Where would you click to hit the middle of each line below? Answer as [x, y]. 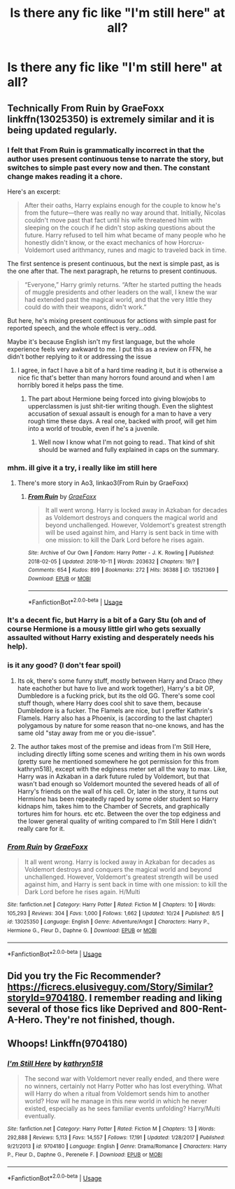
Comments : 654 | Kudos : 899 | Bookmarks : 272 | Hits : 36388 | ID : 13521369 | [123, 570]
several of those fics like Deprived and [93, 1009]
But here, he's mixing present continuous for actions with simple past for [112, 320]
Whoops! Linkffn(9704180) [67, 1044]
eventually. [40, 1116]
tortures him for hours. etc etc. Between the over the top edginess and [119, 813]
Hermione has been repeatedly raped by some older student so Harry [118, 799]
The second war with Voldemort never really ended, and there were [122, 1079]
